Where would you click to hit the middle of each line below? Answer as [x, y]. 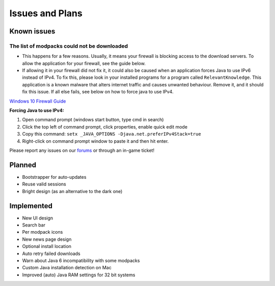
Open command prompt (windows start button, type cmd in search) [93, 120]
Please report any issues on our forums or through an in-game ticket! [82, 150]
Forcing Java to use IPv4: [37, 110]
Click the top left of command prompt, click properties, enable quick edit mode [105, 126]
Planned [23, 165]
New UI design [38, 218]
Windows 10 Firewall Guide [38, 101]
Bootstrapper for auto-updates [54, 177]
